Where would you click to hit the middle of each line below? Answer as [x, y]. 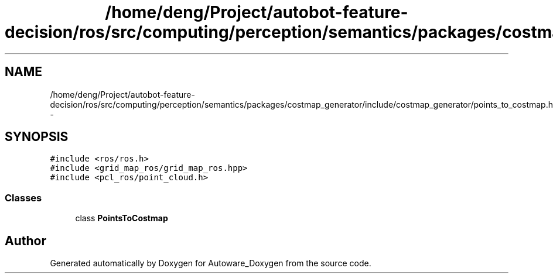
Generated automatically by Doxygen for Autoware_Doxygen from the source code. [211, 263]
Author [25, 241]
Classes [23, 198]
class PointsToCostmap [122, 218]
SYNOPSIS [37, 137]
